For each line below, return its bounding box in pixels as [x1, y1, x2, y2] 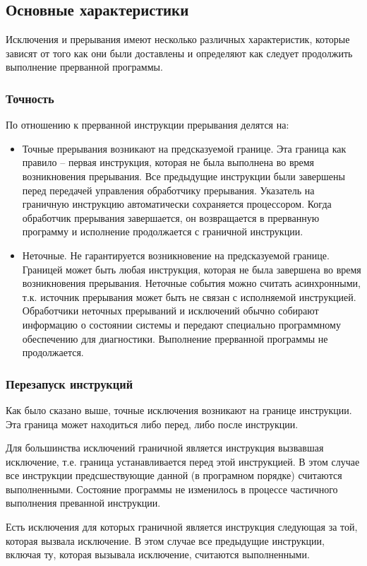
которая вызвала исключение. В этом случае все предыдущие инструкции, [6, 533, 325, 548]
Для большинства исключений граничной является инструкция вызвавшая [6, 440, 324, 455]
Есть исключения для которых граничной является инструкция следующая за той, [6, 519, 358, 534]
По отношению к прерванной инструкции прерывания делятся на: [6, 117, 289, 132]
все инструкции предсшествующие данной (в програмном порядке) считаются [6, 468, 342, 483]
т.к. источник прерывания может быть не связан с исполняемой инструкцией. [22, 289, 356, 304]
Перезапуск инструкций [6, 375, 133, 392]
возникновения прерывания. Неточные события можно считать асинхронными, [22, 276, 361, 290]
